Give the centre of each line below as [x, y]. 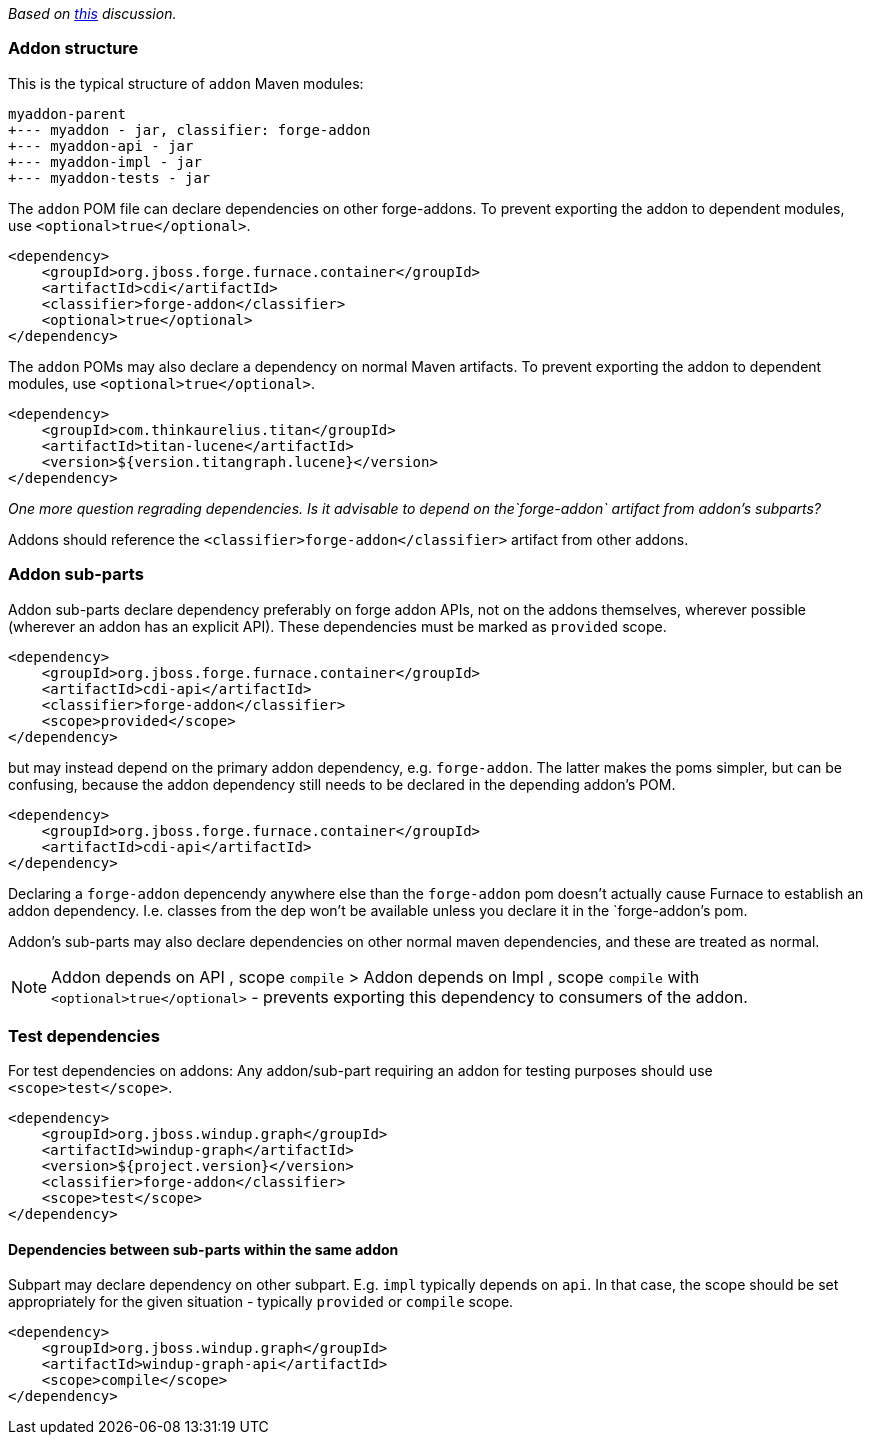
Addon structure [73, 48]
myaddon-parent [67, 113]
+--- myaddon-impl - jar [105, 161]
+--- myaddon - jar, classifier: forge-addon [189, 129]
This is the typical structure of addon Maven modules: [186, 83]
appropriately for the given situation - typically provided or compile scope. [261, 1302]
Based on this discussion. [92, 13]
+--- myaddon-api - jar [101, 145]
